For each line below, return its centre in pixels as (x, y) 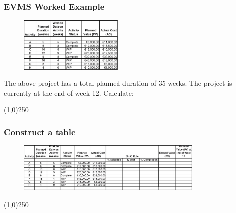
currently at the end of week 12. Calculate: (69, 93)
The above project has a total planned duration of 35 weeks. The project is (118, 83)
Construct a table (40, 131)
